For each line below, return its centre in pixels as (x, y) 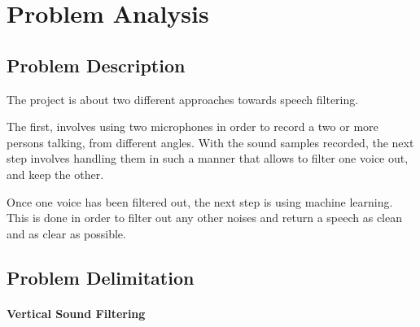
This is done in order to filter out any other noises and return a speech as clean (205, 218)
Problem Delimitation (101, 277)
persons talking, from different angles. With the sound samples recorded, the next (210, 142)
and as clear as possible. (66, 233)
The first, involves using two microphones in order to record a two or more (192, 126)
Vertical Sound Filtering (76, 313)
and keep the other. (55, 174)
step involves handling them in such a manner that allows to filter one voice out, (208, 158)
